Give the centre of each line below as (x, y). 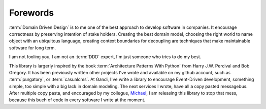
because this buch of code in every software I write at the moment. (77, 100)
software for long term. (33, 48)
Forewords (32, 13)
